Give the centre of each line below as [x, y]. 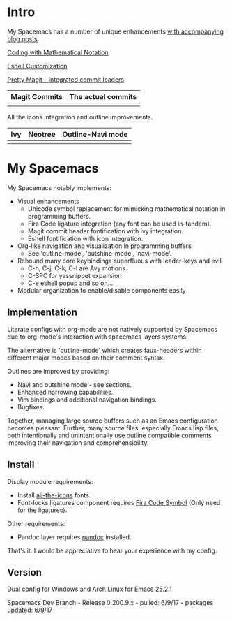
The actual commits [103, 96]
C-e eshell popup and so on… [70, 283]
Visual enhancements [48, 201]
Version [24, 572]
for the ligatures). [42, 510]
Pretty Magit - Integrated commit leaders [66, 79]
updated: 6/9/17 [30, 610]
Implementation [42, 313]
